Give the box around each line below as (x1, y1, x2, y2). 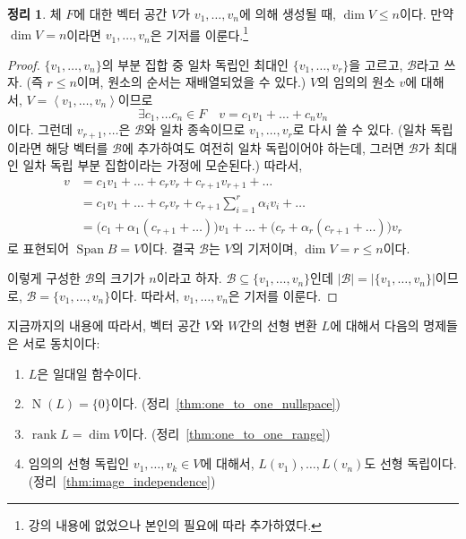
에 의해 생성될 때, (238, 4, 337, 22)
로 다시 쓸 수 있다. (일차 (292, 120, 427, 139)
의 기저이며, (231, 238, 298, 257)
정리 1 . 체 (7, 4, 62, 22)
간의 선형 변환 (239, 316, 317, 335)
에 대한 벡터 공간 (73, 4, 168, 22)
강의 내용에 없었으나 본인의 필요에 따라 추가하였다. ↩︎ (28, 515, 322, 534)
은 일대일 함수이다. (37, 364, 142, 382)
